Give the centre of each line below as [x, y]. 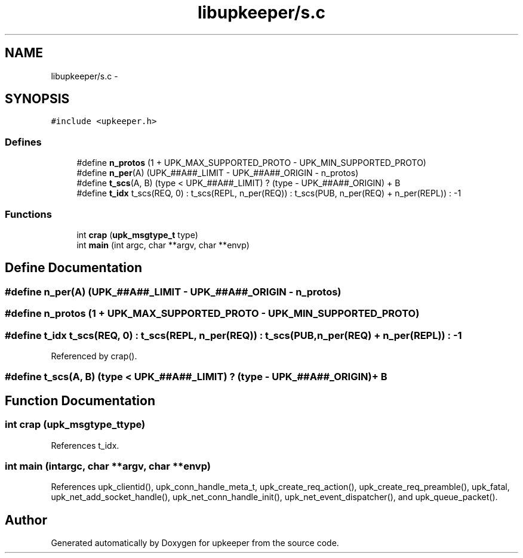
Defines [23, 142]
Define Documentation [73, 268]
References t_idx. [85, 445]
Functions [28, 214]
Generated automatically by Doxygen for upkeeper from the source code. [195, 543]
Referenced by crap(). [94, 356]
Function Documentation [80, 400]
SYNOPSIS [37, 99]
